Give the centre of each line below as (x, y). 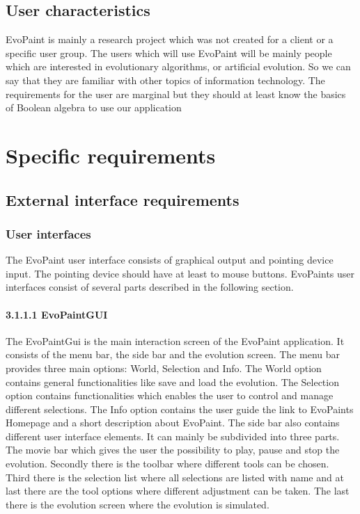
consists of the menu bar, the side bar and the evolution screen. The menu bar (173, 354)
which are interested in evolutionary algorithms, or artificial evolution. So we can (178, 66)
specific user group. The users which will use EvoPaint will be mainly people (169, 53)
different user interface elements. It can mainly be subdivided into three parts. (173, 436)
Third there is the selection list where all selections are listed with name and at (175, 477)
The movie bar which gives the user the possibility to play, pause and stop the (173, 450)
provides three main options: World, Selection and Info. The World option (164, 368)
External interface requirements (123, 199)
